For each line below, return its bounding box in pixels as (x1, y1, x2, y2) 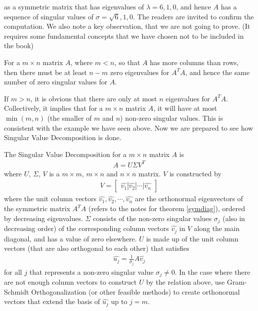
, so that (114, 57, 140, 67)
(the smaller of (47, 112, 92, 123)
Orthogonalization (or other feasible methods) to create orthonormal (31, 286, 240, 297)
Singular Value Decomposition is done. (4, 132, 122, 143)
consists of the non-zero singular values (93, 213, 212, 223)
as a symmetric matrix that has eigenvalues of (4, 1, 144, 11)
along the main (193, 223, 240, 233)
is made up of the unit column (146, 233, 239, 243)
